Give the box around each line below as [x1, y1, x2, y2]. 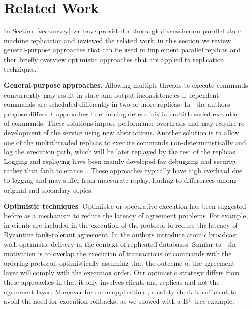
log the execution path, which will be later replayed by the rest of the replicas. [4, 146, 237, 157]
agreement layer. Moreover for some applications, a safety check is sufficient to [4, 286, 236, 296]
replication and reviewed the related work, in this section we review [30, 35, 231, 45]
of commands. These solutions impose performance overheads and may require [4, 118, 236, 128]
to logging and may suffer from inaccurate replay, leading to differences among [4, 175, 237, 185]
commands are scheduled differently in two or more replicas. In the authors [4, 99, 230, 109]
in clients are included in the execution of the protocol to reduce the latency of [4, 220, 238, 230]
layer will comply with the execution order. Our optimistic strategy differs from [4, 267, 240, 277]
